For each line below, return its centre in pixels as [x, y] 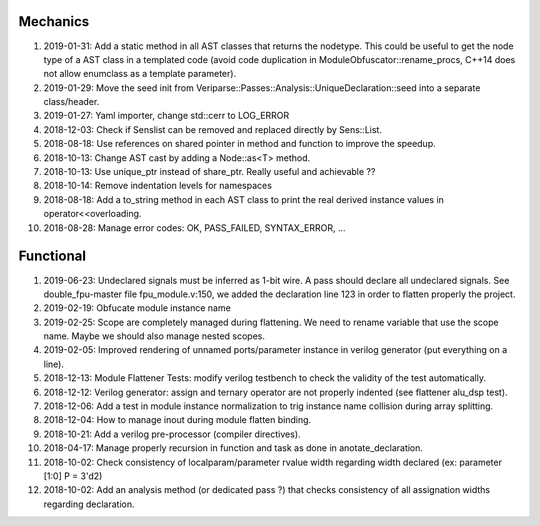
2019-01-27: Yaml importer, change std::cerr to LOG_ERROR [166, 116]
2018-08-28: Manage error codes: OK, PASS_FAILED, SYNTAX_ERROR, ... [194, 227]
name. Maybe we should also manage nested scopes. [154, 336]
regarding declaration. [89, 504]
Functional [52, 256]
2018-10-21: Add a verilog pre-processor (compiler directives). [172, 434]
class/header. [71, 102]
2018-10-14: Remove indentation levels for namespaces [157, 186]
